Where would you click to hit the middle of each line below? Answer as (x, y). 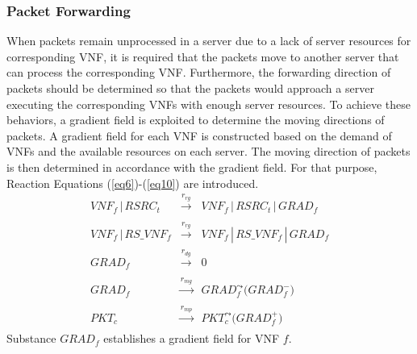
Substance (31, 338)
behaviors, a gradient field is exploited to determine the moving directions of (196, 120)
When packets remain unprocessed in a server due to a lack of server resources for (209, 41)
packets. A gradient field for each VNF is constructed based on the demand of (199, 135)
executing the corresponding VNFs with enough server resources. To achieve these (208, 104)
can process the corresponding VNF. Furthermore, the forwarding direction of (199, 72)
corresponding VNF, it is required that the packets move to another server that (203, 56)
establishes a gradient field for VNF (192, 338)
